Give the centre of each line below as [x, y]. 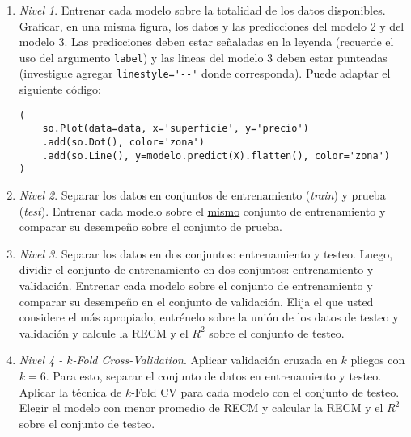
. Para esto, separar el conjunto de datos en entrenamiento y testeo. [214, 375]
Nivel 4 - [41, 360]
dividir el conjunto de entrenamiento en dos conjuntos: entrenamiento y [196, 269]
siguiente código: [60, 89]
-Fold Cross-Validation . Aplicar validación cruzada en [205, 360]
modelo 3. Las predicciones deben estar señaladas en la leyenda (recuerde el [206, 42]
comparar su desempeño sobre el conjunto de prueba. [150, 227]
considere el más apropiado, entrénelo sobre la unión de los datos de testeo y [209, 317]
